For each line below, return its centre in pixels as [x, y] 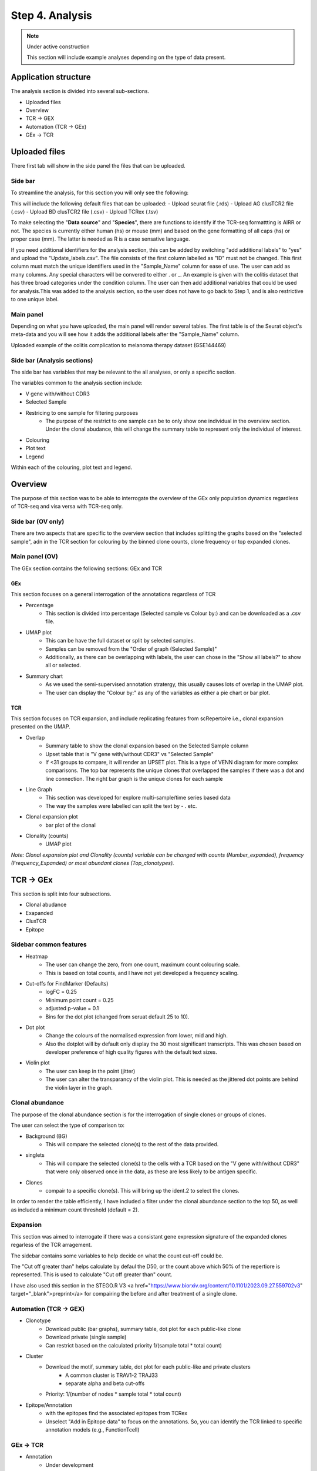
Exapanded [39, 913]
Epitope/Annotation [49, 1405]
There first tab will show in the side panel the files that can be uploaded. [98, 166]
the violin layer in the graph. [79, 1087]
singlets [35, 1155]
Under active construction [58, 46]
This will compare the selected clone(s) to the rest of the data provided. [132, 1144]
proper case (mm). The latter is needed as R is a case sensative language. [100, 239]
